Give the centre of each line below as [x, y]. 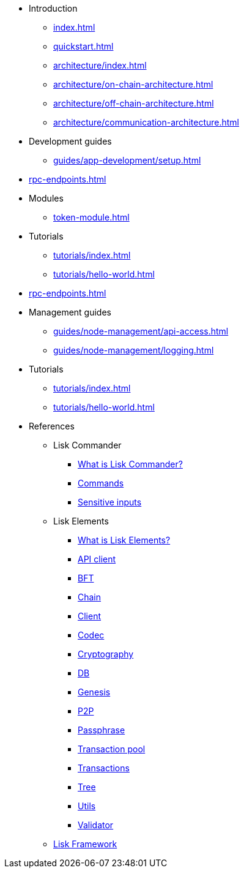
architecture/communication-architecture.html [146, 122]
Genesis [94, 692]
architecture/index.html [100, 65]
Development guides [70, 141]
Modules [46, 198]
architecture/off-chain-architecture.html [134, 103]
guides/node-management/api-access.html [141, 331]
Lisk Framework [85, 844]
